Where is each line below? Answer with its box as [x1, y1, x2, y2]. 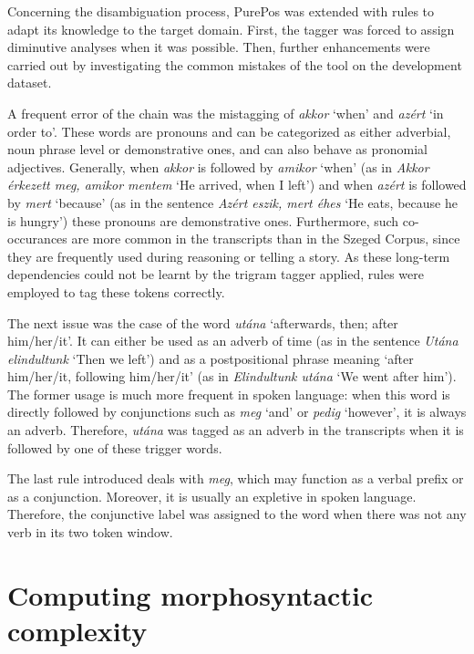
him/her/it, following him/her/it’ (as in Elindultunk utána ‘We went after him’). [7, 367, 457, 386]
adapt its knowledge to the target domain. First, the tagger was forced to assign [7, 19, 455, 38]
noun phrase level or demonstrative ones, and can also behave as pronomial [7, 140, 428, 159]
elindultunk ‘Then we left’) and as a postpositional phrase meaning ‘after [7, 348, 414, 368]
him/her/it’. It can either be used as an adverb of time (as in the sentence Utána [7, 331, 459, 350]
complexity [7, 612, 148, 649]
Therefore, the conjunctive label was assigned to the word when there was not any [7, 504, 467, 524]
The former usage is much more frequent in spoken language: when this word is [7, 384, 450, 403]
